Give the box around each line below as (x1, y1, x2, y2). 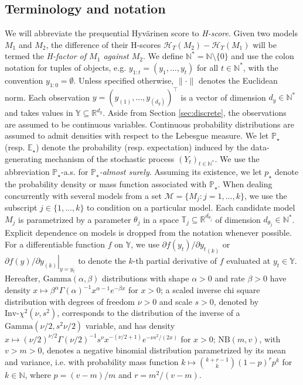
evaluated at (226, 254, 271, 266)
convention (5, 74, 43, 86)
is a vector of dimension (181, 91, 266, 103)
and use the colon (231, 50, 294, 62)
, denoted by (213, 295, 259, 307)
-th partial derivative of (132, 254, 217, 266)
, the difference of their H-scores (46, 38, 161, 50)
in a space (143, 213, 179, 225)
